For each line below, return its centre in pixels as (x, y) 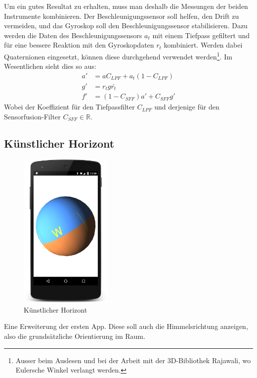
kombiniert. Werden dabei (203, 45)
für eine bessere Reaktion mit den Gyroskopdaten (79, 45)
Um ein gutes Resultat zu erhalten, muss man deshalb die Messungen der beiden (126, 6)
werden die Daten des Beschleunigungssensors (73, 35)
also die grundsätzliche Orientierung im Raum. (75, 336)
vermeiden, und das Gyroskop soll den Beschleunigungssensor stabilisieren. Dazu (126, 26)
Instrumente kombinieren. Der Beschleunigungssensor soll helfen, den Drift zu (122, 16)
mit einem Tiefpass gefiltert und (201, 35)
